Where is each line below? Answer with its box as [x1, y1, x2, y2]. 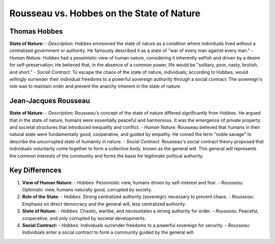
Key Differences [9, 166, 62, 175]
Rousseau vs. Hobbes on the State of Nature [9, 8, 201, 19]
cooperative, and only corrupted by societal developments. [22, 215, 146, 221]
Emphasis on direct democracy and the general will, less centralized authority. [22, 201, 186, 207]
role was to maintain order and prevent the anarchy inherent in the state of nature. [9, 83, 181, 89]
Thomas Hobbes [9, 27, 63, 36]
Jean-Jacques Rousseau [9, 97, 90, 105]
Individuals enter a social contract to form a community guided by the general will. [22, 229, 195, 235]
